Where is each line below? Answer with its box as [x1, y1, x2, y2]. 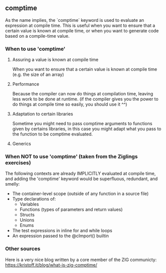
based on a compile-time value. [5, 33, 70, 39]
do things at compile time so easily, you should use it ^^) [12, 101, 127, 107]
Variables [19, 201, 39, 207]
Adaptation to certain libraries [12, 111, 73, 117]
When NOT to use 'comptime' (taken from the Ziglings [5, 153, 138, 160]
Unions [19, 217, 35, 223]
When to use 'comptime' [5, 45, 66, 52]
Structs [19, 212, 35, 218]
